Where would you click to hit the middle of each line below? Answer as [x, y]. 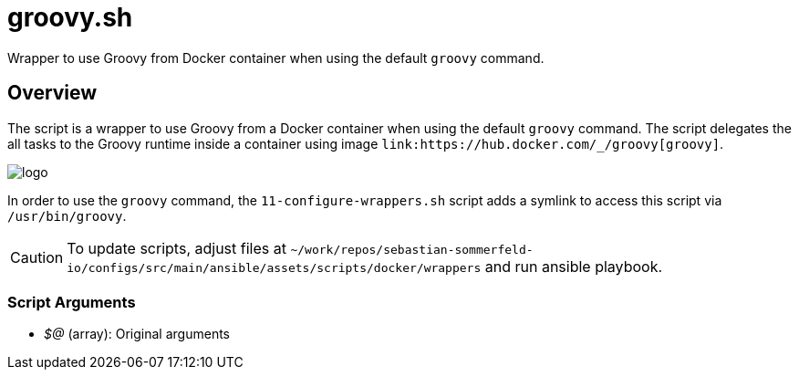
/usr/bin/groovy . [67, 215]
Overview [52, 93]
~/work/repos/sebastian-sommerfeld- [412, 249]
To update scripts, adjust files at [176, 248]
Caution [37, 257]
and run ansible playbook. [574, 266]
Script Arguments [72, 302]
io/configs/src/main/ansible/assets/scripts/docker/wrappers [274, 267]
